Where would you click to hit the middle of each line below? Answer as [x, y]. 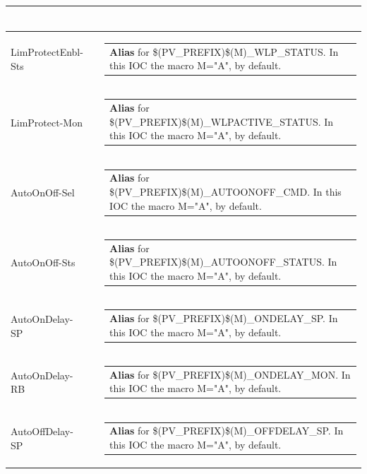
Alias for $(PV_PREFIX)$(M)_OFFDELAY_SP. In [227, 431]
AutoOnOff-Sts [43, 262]
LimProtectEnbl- [47, 52]
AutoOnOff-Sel [43, 192]
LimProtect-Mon [47, 122]
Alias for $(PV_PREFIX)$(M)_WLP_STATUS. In [224, 51]
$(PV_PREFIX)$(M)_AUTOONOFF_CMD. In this [225, 192]
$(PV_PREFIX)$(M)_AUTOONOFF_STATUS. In [223, 262]
